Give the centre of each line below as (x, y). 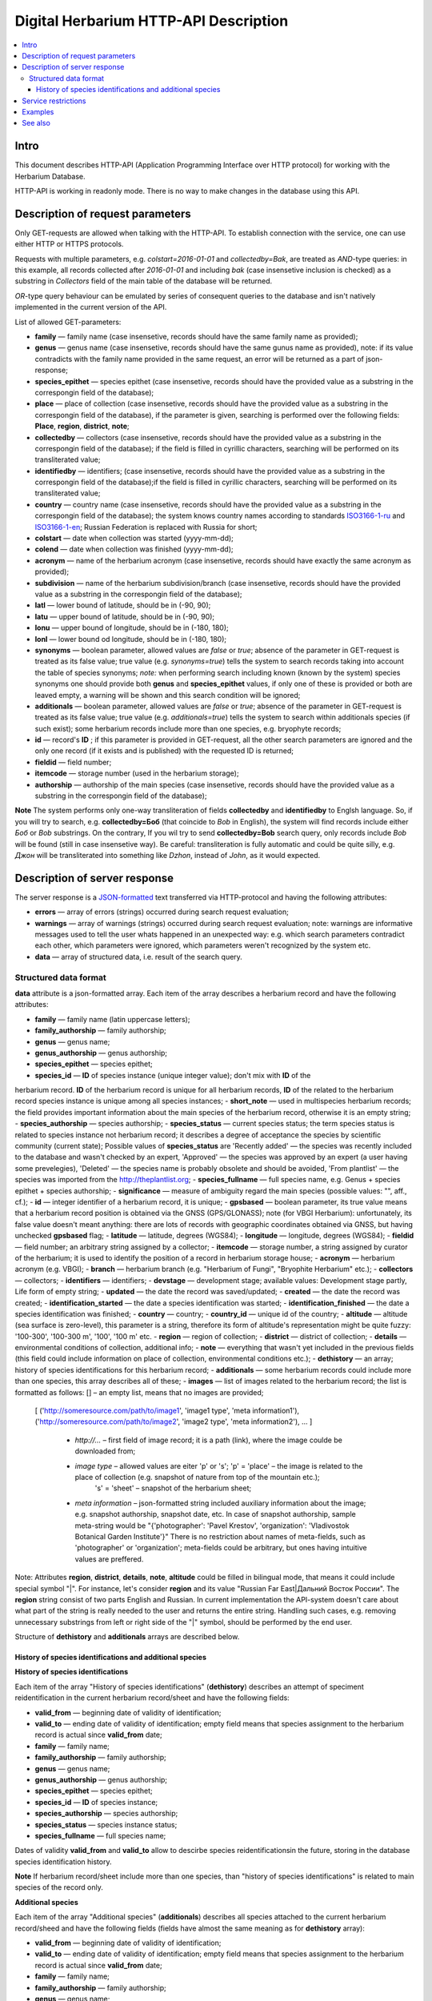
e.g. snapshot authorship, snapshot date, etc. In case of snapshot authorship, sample (215, 1514)
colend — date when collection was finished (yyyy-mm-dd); (134, 549)
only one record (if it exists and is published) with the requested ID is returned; (164, 751)
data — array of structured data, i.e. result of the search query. (139, 956)
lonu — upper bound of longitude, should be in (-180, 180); (132, 628)
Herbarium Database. (50, 176)
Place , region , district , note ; (82, 426)
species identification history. (63, 1862)
